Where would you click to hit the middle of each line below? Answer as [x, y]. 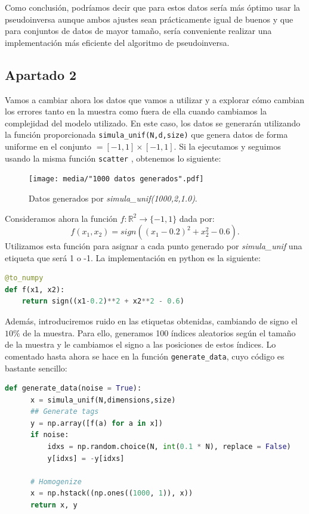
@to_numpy [24, 278]
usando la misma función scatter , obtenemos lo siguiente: [113, 158]
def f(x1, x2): [35, 289]
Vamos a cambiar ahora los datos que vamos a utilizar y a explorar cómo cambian [155, 99]
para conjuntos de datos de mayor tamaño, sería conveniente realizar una [138, 31]
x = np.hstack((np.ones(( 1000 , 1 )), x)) [112, 493]
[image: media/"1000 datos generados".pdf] [116, 179]
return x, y [54, 505]
